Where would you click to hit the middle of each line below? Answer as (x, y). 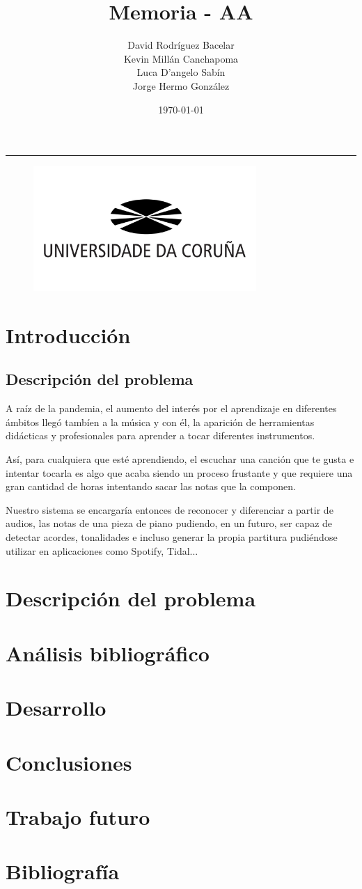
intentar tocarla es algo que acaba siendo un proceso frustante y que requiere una (179, 472)
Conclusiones (69, 762)
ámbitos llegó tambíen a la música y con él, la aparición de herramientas (160, 422)
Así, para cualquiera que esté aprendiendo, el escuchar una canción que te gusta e (180, 459)
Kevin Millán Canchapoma (181, 58)
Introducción (68, 335)
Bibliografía (63, 871)
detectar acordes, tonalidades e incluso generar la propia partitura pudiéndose (172, 537)
